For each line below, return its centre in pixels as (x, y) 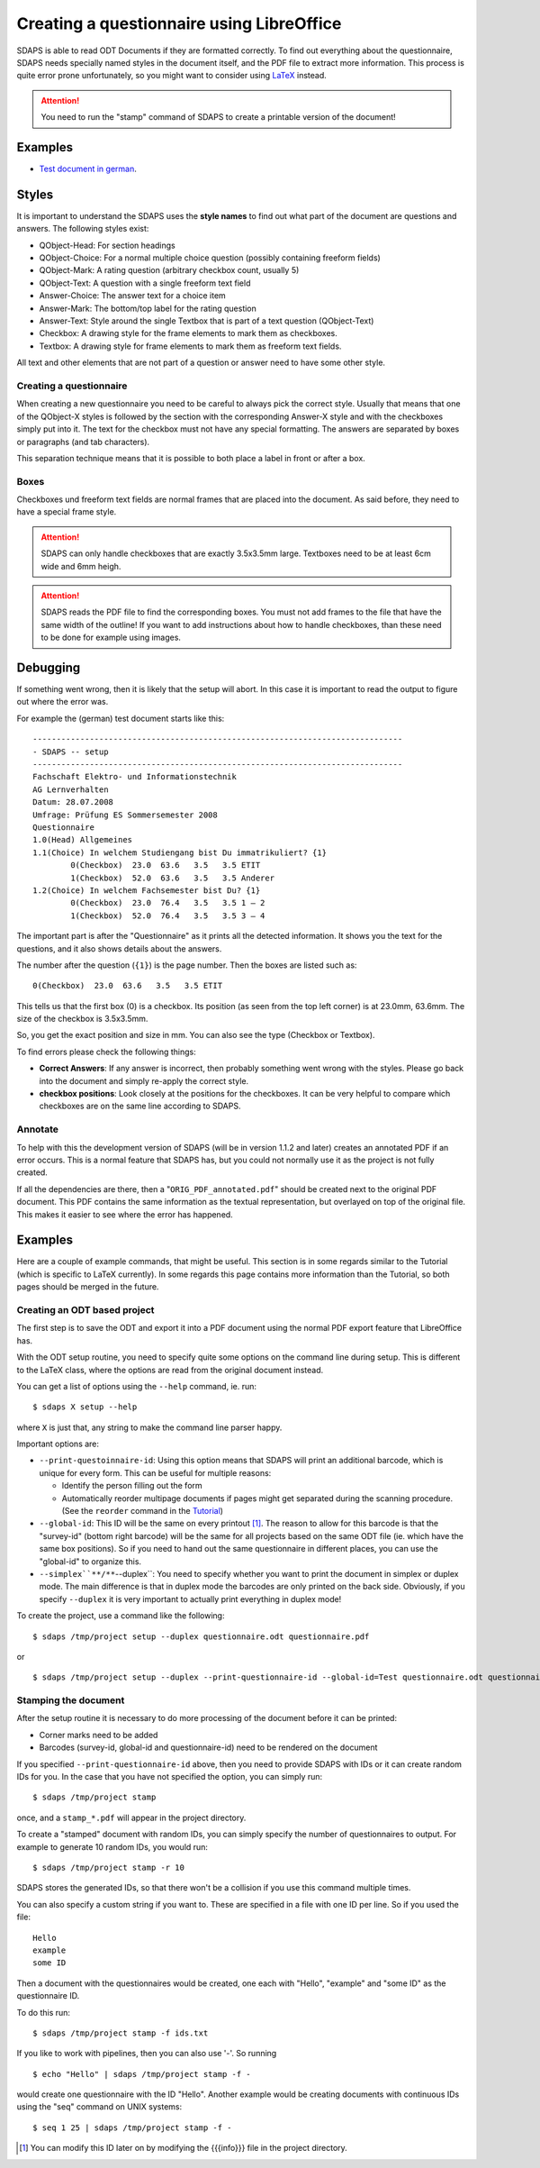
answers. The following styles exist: (83, 229)
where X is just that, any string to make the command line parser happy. (149, 1427)
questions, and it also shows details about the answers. (119, 948)
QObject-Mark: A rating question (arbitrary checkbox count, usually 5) (169, 270)
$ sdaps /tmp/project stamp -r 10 (108, 1867)
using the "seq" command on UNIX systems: (99, 2107)
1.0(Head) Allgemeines (83, 840)
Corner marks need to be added (99, 1735)
